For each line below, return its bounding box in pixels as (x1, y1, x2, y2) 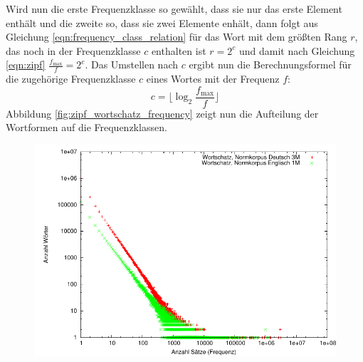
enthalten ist (151, 43, 206, 58)
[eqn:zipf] (6, 57, 46, 72)
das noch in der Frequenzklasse (6, 43, 141, 58)
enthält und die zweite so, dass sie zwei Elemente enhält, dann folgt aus (6, 15, 318, 30)
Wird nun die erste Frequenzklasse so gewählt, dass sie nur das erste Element (6, 1, 342, 16)
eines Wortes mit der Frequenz (146, 71, 280, 86)
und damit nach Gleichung (238, 43, 355, 58)
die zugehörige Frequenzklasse (6, 71, 136, 86)
